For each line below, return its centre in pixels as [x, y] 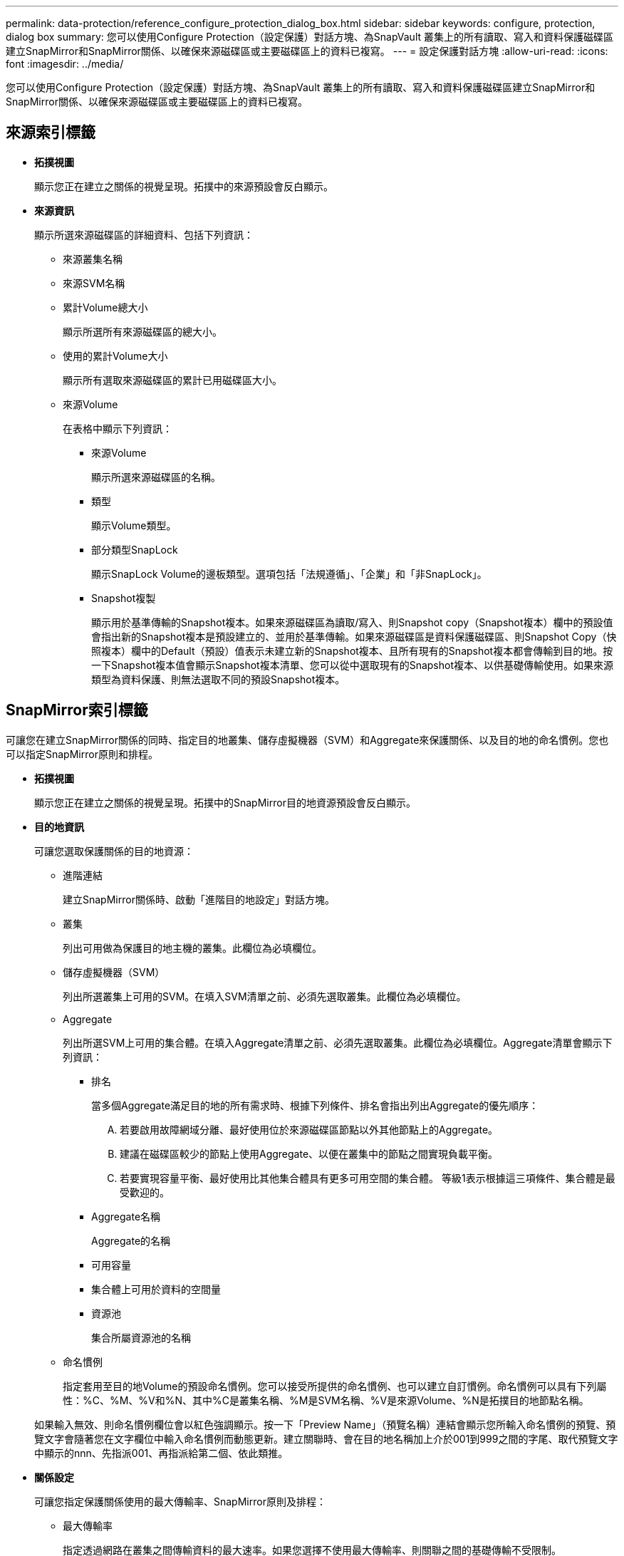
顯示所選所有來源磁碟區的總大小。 [142, 331]
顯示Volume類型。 [134, 525]
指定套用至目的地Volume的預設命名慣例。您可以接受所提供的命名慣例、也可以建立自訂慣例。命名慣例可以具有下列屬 [335, 1386]
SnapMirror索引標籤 [77, 710]
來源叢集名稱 [93, 259]
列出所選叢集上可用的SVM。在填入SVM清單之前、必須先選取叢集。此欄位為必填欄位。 [265, 996]
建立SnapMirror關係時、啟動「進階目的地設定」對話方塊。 [199, 899]
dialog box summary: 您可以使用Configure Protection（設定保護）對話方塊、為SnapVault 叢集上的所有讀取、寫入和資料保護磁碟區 [310, 37]
